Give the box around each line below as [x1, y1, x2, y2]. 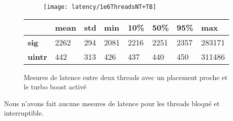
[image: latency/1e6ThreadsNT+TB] [43, 3, 157, 10]
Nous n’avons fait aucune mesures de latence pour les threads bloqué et [4, 98, 220, 108]
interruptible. [4, 108, 44, 118]
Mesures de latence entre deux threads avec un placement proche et [24, 72, 228, 82]
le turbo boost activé [24, 81, 87, 92]
